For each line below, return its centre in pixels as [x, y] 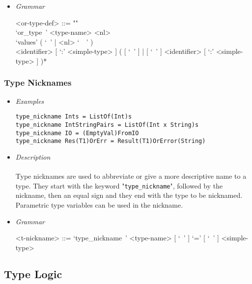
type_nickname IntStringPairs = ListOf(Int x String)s [107, 125]
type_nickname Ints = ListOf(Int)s [74, 117]
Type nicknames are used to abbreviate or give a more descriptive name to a [131, 176]
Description [33, 157]
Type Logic [33, 273]
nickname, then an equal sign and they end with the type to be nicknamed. [129, 195]
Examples [30, 101]
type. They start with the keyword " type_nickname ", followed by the [119, 185]
